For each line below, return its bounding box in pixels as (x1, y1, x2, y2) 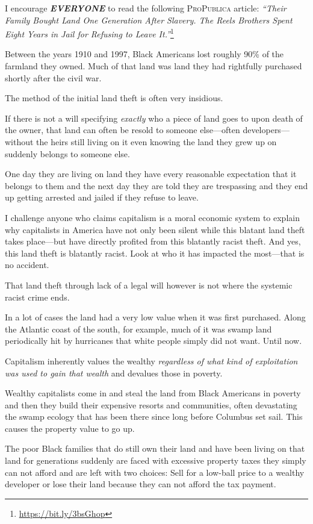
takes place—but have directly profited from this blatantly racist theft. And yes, (5, 235, 301, 248)
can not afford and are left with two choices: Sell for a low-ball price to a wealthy (5, 466, 305, 478)
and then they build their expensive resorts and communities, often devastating (5, 398, 297, 411)
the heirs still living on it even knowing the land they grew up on (36, 136, 277, 148)
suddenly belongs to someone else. (5, 147, 130, 160)
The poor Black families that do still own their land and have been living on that (5, 442, 305, 455)
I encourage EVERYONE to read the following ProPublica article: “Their (5, 2, 287, 14)
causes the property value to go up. (5, 422, 135, 434)
